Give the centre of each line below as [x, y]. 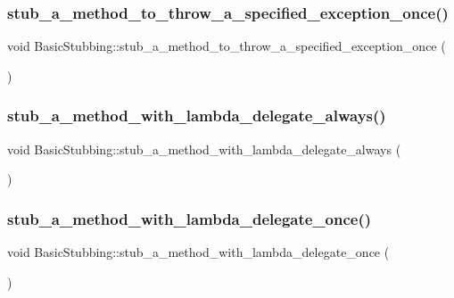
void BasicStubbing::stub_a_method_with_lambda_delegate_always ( [204, 149]
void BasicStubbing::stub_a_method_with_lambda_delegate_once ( [198, 252]
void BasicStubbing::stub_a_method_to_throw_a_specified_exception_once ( [227, 46]
